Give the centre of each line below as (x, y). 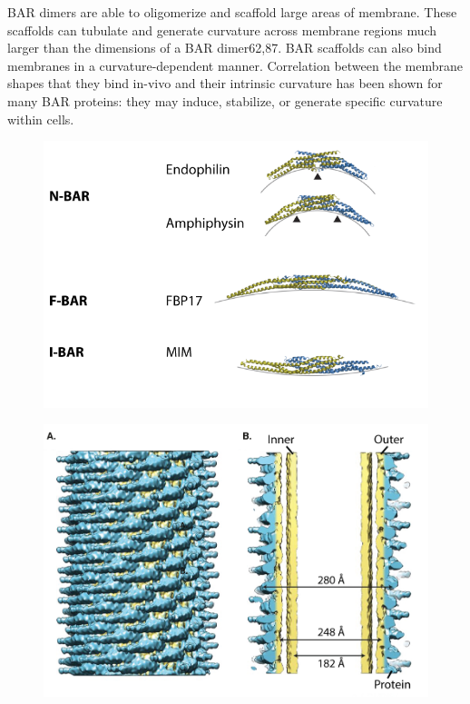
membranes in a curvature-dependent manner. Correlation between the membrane (235, 65)
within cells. (41, 119)
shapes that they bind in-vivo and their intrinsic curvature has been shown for (225, 83)
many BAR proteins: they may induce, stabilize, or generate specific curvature (225, 100)
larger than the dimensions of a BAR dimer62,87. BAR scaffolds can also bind (225, 48)
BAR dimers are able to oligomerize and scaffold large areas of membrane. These (232, 12)
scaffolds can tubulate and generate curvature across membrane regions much (222, 30)
